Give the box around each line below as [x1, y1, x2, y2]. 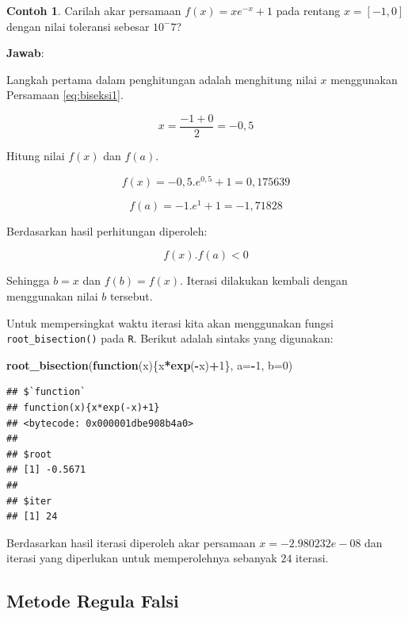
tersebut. [109, 287, 153, 304]
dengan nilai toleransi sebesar [6, 17, 150, 34]
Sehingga [6, 272, 50, 289]
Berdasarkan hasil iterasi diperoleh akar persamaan [6, 534, 256, 550]
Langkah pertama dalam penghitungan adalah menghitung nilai [6, 71, 317, 87]
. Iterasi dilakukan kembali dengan [180, 272, 348, 289]
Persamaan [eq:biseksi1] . [6, 86, 124, 103]
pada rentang [276, 2, 341, 18]
